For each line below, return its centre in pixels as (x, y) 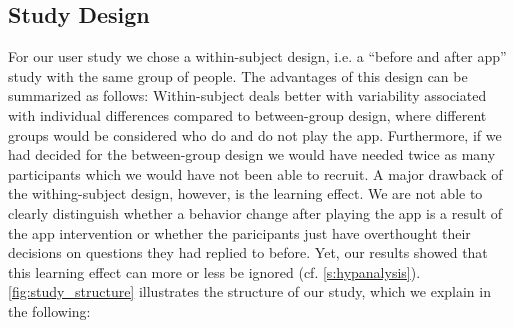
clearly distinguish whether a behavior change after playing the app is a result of (255, 212)
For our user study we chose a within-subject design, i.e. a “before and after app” (257, 56)
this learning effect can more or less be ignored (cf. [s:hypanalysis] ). (214, 271)
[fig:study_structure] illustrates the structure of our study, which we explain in (249, 291)
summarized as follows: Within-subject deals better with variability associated (247, 95)
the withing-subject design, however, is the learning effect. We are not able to (245, 193)
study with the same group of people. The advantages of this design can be (238, 75)
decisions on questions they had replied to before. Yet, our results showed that (248, 252)
